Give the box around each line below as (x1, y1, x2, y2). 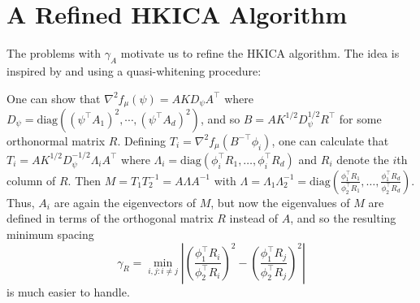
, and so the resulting (290, 210, 396, 227)
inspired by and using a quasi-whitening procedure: (6, 62, 262, 79)
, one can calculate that (271, 132, 389, 149)
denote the (336, 150, 389, 167)
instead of (229, 210, 279, 227)
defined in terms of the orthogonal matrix (6, 210, 214, 227)
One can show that (6, 89, 101, 106)
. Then (67, 171, 102, 188)
